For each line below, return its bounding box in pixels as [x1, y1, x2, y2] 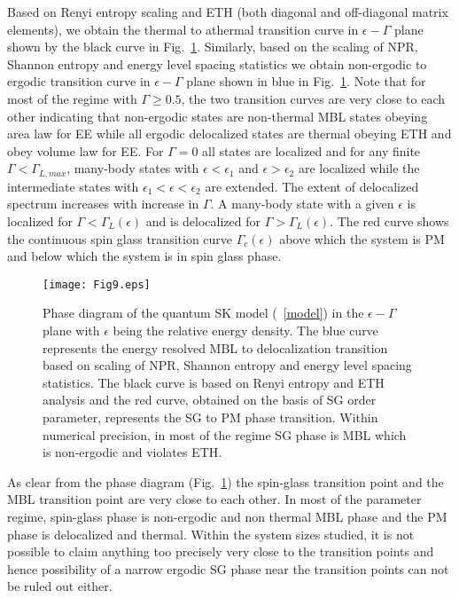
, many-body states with [66, 159, 199, 177]
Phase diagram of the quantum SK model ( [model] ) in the [43, 303, 364, 322]
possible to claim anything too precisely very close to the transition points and [7, 542, 434, 561]
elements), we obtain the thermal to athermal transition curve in [7, 20, 359, 38]
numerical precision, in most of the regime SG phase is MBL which [43, 425, 407, 444]
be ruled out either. [7, 577, 113, 595]
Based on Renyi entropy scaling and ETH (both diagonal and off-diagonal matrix [7, 3, 448, 20]
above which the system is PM [279, 229, 445, 248]
